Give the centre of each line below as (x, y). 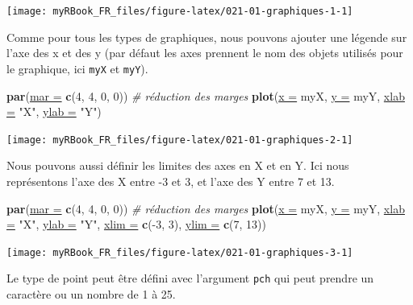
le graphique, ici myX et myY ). (77, 68)
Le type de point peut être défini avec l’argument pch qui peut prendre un (190, 278)
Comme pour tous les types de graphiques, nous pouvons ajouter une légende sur (207, 37)
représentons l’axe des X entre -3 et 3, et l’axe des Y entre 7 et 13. (171, 181)
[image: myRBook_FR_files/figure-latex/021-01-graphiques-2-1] (180, 140)
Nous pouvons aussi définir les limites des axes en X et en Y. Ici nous (178, 165)
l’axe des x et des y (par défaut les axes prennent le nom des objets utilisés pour (205, 53)
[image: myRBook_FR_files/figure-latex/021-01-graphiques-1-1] (180, 11)
